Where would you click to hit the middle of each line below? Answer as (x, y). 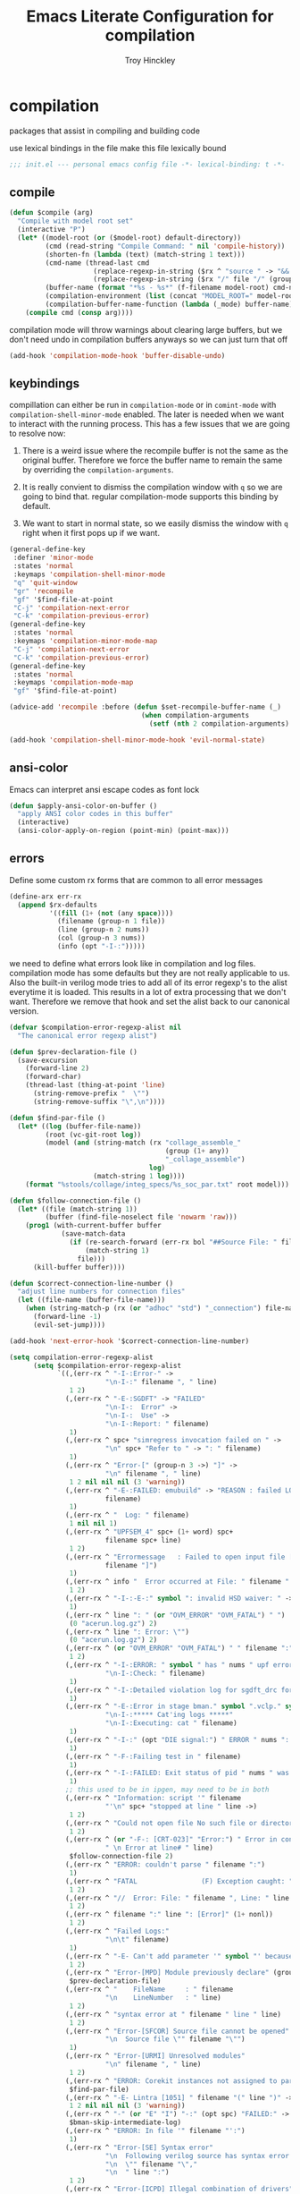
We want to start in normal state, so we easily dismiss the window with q (155, 523)
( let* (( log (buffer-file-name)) (79, 1126)
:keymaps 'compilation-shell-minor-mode (89, 574)
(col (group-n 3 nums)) (101, 938)
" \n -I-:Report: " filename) (157, 1424)
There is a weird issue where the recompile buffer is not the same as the (155, 451)
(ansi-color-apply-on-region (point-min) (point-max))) (123, 831)
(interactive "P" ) (52, 230)
